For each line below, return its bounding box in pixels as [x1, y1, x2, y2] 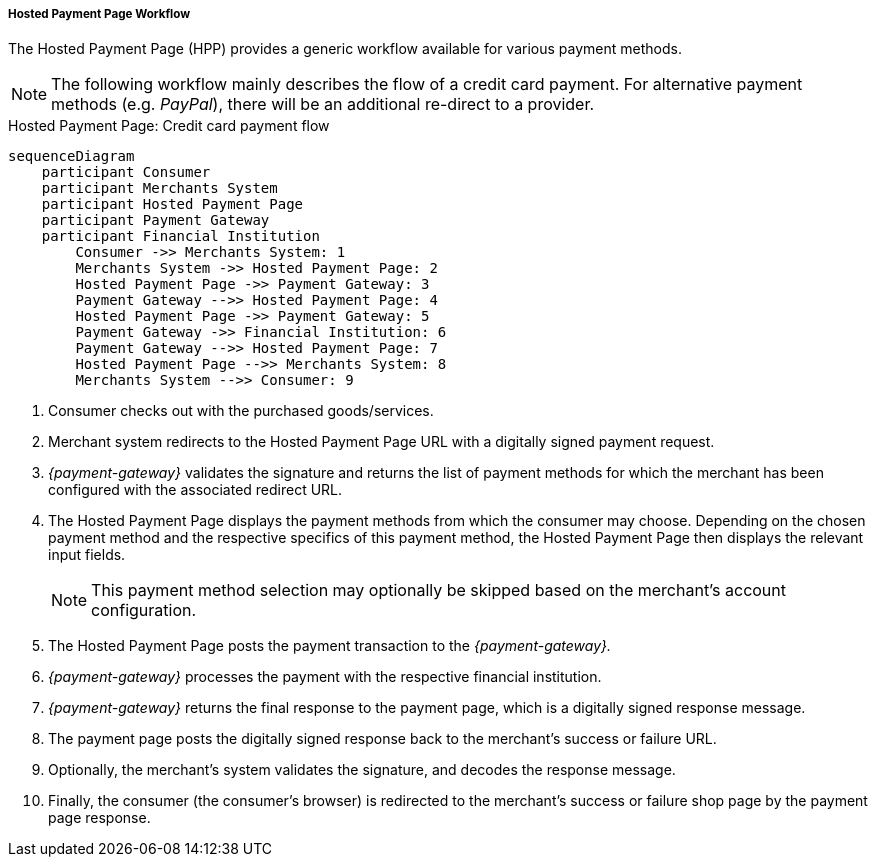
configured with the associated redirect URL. [48, 481, 343, 499]
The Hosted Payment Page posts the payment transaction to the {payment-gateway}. [48, 637, 612, 655]
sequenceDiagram [8, 148, 135, 165]
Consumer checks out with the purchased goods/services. [48, 402, 434, 420]
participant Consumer [41, 164, 211, 181]
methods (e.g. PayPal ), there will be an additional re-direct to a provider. [51, 94, 595, 115]
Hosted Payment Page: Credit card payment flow [8, 117, 330, 135]
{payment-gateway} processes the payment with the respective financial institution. [48, 668, 602, 686]
